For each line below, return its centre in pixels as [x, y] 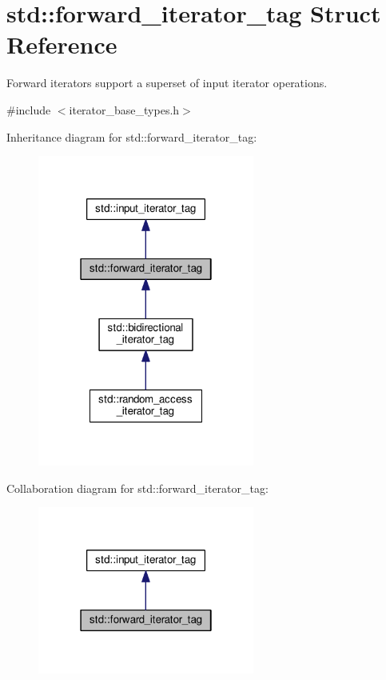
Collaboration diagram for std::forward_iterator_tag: [137, 488]
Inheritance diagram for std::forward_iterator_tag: [132, 136]
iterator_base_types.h [124, 109]
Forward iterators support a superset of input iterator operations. [167, 83]
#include [29, 109]
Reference [62, 44]
